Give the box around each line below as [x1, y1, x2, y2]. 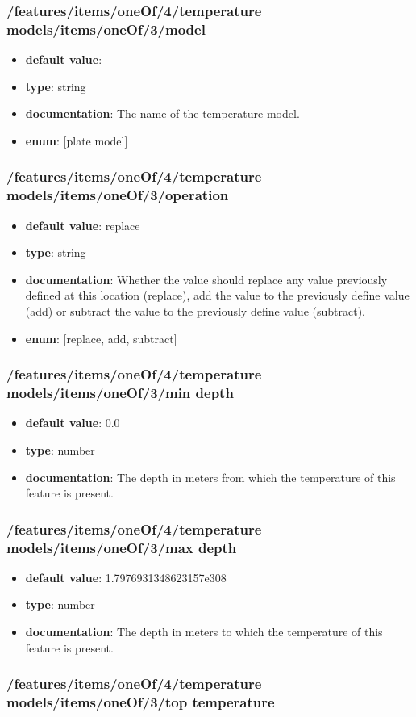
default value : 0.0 [25, 414, 120, 431]
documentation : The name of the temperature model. [25, 105, 300, 122]
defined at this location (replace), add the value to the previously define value [25, 287, 410, 304]
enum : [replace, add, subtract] [25, 329, 177, 346]
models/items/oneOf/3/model [6, 19, 206, 39]
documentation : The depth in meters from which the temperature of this [25, 468, 396, 485]
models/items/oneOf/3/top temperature [6, 692, 275, 712]
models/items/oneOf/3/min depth [6, 383, 234, 403]
